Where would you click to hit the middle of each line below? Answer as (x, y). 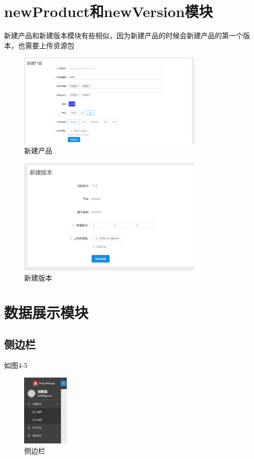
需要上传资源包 (49, 45)
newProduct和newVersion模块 (109, 11)
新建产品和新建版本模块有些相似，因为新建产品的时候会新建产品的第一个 (123, 35)
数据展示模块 (46, 312)
